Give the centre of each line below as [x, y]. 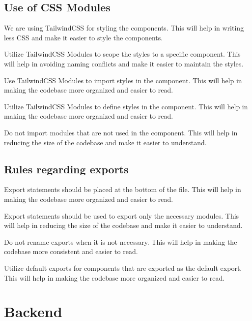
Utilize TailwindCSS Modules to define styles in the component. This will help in [126, 106]
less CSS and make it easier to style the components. [84, 37]
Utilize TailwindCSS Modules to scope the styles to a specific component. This [122, 54]
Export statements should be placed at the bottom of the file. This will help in [123, 189]
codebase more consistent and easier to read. [71, 251]
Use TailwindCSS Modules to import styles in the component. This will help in [123, 80]
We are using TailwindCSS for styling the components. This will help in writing [124, 28]
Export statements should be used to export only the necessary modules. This [122, 215]
